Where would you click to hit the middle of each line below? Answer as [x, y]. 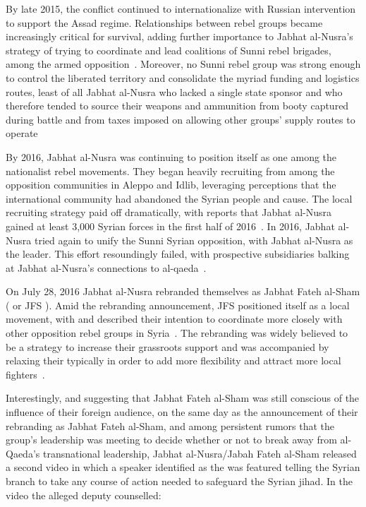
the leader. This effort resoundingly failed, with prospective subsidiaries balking [178, 254]
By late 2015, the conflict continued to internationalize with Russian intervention [181, 8]
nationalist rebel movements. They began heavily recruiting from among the [170, 171]
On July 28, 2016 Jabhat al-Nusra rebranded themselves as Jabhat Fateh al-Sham [183, 291]
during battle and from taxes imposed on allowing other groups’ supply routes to [181, 119]
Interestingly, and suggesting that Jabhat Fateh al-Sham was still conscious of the [183, 398]
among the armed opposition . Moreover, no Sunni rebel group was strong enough [183, 64]
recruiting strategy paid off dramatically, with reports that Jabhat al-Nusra [169, 212]
